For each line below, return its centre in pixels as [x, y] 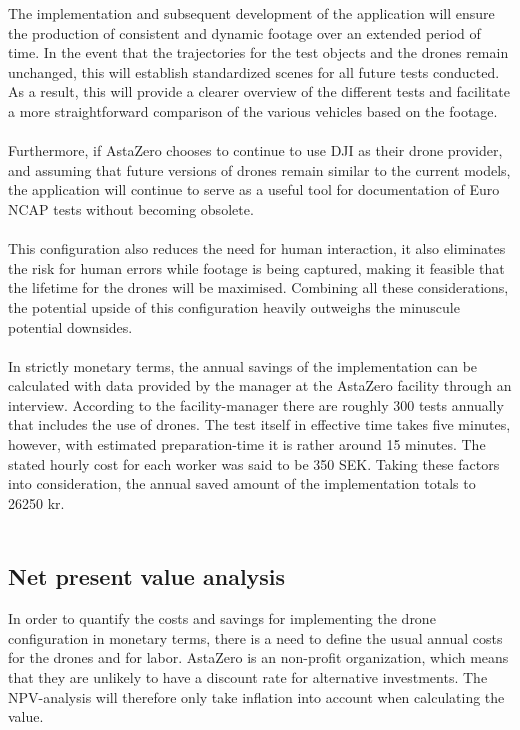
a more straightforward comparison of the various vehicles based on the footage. [253, 110]
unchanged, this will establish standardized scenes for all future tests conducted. [254, 71]
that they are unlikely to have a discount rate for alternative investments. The [248, 677]
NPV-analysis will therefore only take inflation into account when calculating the [256, 696]
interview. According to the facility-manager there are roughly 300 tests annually [256, 404]
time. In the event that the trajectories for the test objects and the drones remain [258, 52]
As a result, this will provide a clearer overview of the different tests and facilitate [259, 91]
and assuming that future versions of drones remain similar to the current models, [259, 169]
